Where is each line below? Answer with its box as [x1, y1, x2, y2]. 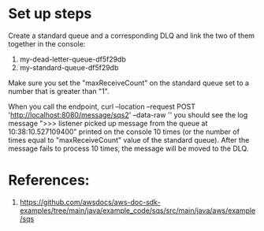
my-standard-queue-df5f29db [19, 62, 119, 72]
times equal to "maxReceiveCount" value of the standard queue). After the [8, 135, 250, 144]
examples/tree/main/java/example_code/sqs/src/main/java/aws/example [19, 206, 256, 215]
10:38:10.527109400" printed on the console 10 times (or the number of [8, 127, 240, 136]
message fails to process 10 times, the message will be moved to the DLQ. [8, 143, 249, 153]
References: [8, 171, 90, 189]
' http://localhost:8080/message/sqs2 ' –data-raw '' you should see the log [8, 110, 248, 119]
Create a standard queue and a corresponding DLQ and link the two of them [8, 31, 255, 40]
